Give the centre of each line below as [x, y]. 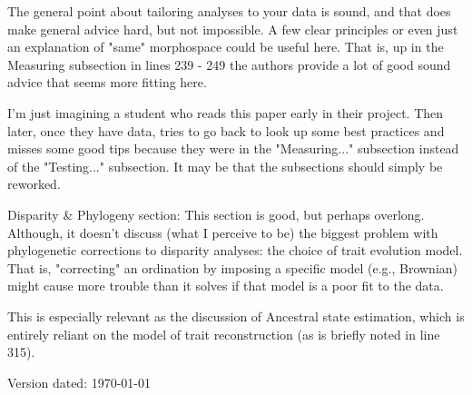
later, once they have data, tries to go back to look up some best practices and [226, 130]
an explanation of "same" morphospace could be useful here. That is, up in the [226, 47]
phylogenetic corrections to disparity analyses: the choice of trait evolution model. [235, 250]
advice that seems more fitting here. [107, 82]
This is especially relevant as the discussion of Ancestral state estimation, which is [236, 316]
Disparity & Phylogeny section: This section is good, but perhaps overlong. [216, 214]
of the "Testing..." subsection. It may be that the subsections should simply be [225, 166]
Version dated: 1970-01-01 [79, 382]
